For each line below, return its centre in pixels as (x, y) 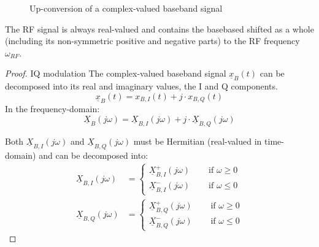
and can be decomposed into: (94, 155)
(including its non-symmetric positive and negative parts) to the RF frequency (152, 41)
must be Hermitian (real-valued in (198, 141)
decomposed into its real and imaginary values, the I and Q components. (141, 86)
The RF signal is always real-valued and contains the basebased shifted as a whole (159, 28)
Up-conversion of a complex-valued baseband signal (126, 8)
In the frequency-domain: (52, 108)
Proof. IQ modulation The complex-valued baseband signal (116, 73)
